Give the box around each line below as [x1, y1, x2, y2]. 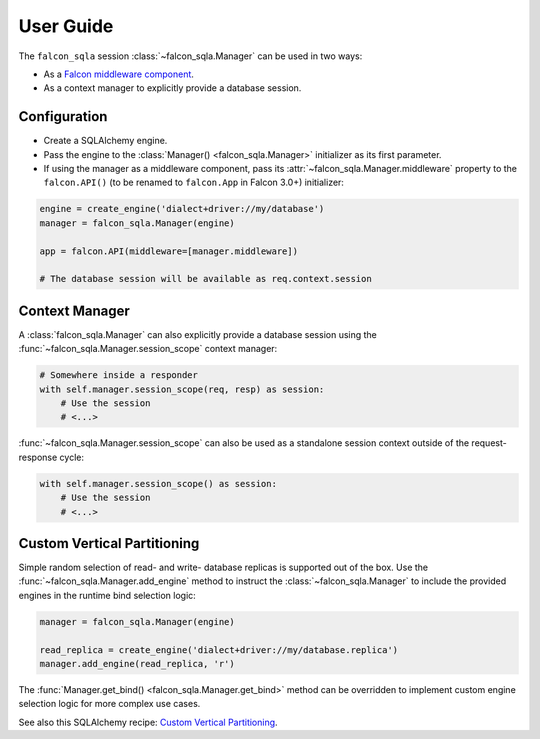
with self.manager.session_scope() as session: [39, 478, 277, 489]
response [18, 451, 58, 463]
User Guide [18, 15, 114, 37]
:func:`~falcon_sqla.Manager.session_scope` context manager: [18, 343, 278, 355]
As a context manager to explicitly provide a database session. [43, 82, 302, 94]
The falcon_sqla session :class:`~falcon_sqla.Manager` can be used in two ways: [18, 50, 363, 62]
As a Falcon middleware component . [43, 68, 195, 80]
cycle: [59, 451, 85, 463]
